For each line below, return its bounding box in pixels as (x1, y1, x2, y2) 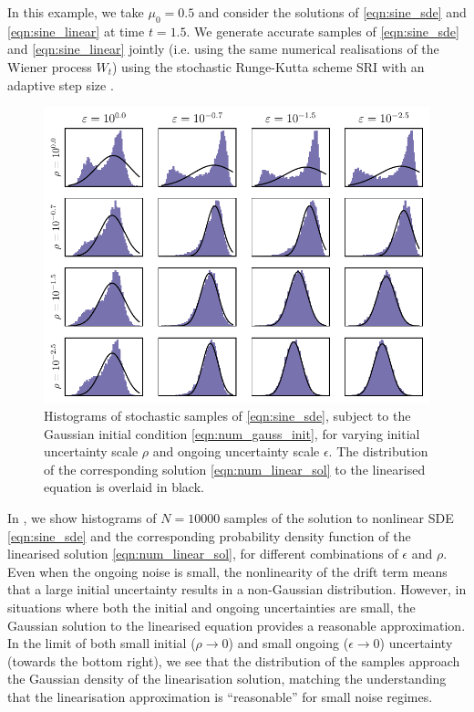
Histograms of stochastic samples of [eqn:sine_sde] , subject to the (44, 406, 411, 425)
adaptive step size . (7, 75, 114, 94)
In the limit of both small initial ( (7, 633, 196, 653)
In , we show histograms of (7, 508, 157, 528)
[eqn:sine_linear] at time (7, 21, 145, 40)
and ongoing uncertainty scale (152, 442, 320, 461)
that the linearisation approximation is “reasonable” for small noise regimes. (7, 687, 433, 706)
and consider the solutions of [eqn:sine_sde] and (198, 3, 467, 21)
